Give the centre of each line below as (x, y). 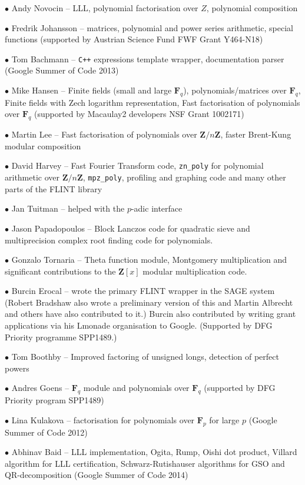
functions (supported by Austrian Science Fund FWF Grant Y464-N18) (134, 39)
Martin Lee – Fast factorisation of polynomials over (104, 134)
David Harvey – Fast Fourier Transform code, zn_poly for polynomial (137, 165)
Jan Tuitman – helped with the (68, 208)
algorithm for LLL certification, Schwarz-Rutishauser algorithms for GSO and (145, 463)
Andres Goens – (40, 388)
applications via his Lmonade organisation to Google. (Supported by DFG (139, 325)
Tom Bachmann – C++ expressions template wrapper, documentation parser (148, 58)
